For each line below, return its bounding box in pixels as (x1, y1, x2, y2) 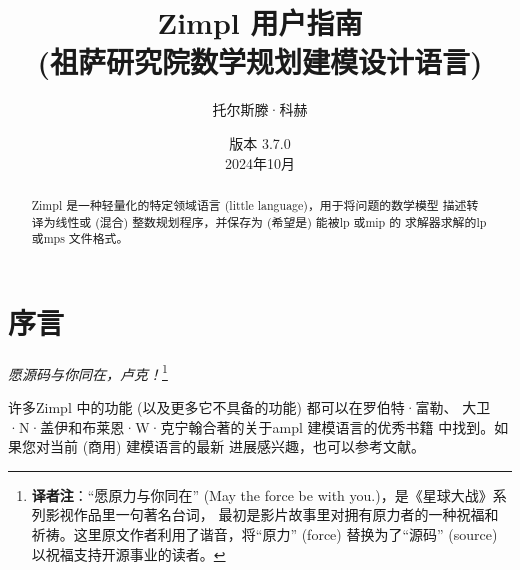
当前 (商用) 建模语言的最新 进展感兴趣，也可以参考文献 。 (49, 436, 425, 457)
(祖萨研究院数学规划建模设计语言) (37, 41, 483, 82)
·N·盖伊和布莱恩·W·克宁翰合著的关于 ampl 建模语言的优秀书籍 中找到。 (8, 416, 495, 437)
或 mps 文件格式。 (31, 230, 129, 247)
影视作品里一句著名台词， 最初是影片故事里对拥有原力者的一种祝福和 (45, 504, 499, 525)
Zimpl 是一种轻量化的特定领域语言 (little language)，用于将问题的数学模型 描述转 (31, 196, 479, 213)
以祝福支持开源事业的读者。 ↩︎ (31, 543, 226, 564)
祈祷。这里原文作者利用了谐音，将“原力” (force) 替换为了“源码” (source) (31, 524, 498, 545)
